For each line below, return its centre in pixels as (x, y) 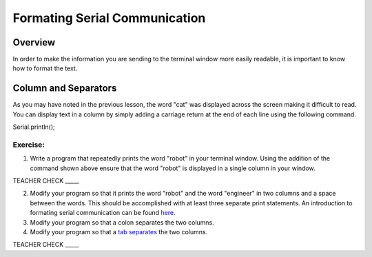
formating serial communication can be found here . (103, 213)
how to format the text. (45, 68)
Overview (34, 42)
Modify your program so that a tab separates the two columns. (119, 232)
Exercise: (29, 145)
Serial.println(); (34, 127)
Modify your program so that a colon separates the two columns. (122, 222)
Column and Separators (65, 89)
